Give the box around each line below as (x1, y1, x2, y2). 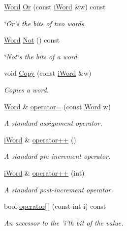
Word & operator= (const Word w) (4, 101, 111, 111)
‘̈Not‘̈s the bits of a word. (4, 51, 79, 61)
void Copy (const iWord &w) (4, 68, 92, 78)
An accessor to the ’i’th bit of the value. (4, 217, 124, 228)
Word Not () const (4, 35, 60, 45)
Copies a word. (4, 84, 49, 94)
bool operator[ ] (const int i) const (4, 201, 106, 211)
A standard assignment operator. (4, 118, 102, 128)
